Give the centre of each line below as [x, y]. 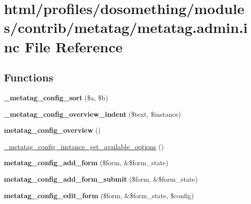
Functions [29, 77]
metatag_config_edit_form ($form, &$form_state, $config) [99, 195]
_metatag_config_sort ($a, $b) [56, 97]
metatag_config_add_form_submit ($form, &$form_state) [101, 179]
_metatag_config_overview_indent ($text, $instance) [93, 114]
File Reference [74, 46]
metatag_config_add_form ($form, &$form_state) [86, 163]
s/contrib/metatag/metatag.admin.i [126, 27]
